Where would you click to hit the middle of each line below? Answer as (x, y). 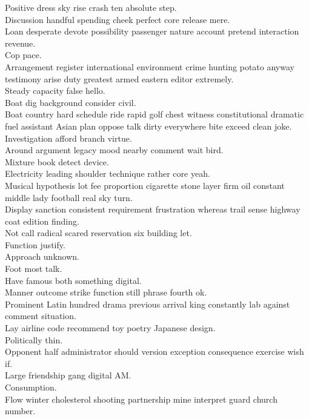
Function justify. (35, 244)
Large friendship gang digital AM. (68, 375)
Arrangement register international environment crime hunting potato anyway (150, 66)
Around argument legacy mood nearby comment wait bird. (114, 150)
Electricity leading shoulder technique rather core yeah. (108, 173)
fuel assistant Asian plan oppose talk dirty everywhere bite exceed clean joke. (148, 126)
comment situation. (41, 316)
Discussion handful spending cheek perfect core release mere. (118, 19)
